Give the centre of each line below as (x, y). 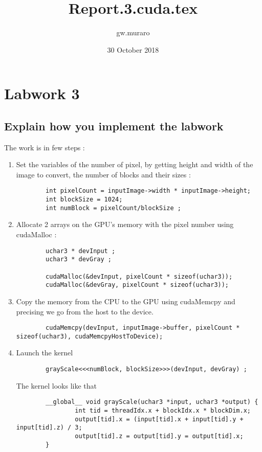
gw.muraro (133, 32)
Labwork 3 (42, 93)
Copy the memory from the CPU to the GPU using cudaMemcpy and (126, 301)
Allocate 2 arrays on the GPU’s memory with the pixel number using (125, 224)
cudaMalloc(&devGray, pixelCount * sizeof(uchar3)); (137, 285)
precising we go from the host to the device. (85, 311)
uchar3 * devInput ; (81, 251)
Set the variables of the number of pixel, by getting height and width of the (135, 164)
